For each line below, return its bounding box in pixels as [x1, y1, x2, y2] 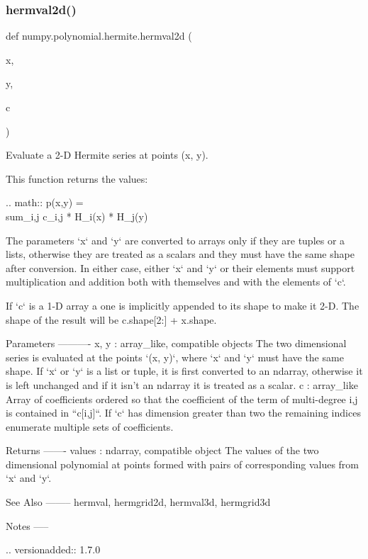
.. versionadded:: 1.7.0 [6, 542, 101, 557]
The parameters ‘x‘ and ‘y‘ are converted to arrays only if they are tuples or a [6, 232, 345, 247]
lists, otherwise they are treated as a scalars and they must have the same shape [6, 247, 355, 261]
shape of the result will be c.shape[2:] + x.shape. [6, 312, 217, 327]
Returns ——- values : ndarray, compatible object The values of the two [6, 443, 319, 458]
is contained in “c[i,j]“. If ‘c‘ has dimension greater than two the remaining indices [6, 405, 361, 420]
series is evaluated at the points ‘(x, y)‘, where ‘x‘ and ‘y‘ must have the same [6, 349, 344, 364]
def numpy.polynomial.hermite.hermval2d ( [6, 28, 192, 43]
